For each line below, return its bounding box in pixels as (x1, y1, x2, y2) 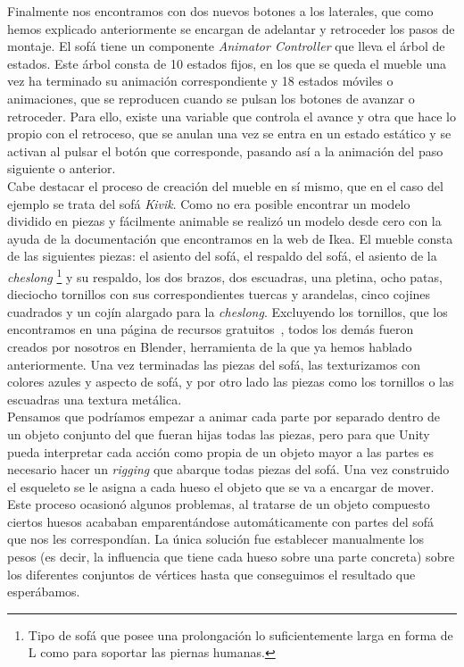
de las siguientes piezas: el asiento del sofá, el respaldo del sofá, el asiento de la (7, 246, 437, 265)
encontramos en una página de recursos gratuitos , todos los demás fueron (7, 320, 414, 338)
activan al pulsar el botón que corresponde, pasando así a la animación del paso (7, 141, 443, 160)
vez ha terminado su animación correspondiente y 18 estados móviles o (7, 71, 394, 90)
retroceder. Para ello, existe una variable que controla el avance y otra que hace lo (7, 106, 456, 125)
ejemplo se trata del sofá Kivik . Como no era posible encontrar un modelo (7, 194, 410, 213)
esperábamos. (7, 582, 80, 601)
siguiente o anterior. (7, 159, 116, 178)
